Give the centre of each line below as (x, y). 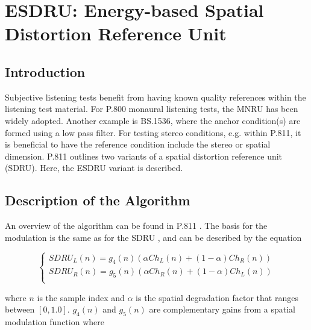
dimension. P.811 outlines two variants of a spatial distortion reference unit (144, 156)
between (20, 309)
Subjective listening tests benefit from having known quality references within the (155, 97)
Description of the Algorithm (98, 200)
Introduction (45, 71)
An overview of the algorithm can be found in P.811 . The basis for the (136, 226)
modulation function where (55, 321)
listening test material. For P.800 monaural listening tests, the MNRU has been (152, 109)
